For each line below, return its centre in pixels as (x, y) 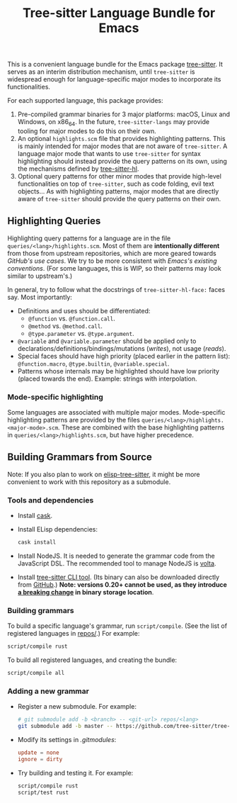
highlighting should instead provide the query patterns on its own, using (122, 161)
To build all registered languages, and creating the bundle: (92, 660)
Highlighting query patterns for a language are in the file (89, 238)
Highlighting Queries (54, 221)
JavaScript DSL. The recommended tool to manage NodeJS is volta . (117, 563)
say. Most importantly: (40, 297)
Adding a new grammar (48, 691)
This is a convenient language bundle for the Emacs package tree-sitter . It (115, 64)
